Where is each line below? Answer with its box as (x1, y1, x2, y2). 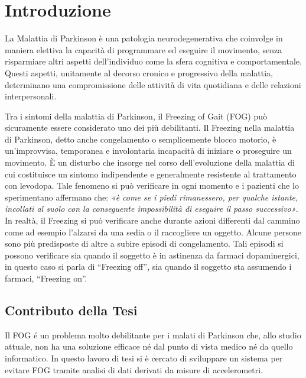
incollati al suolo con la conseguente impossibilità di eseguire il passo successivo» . (5, 202, 298, 215)
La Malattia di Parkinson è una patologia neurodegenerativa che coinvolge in (5, 32, 283, 44)
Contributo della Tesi (5, 301, 138, 319)
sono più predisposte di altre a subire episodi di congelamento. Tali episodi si (5, 237, 284, 250)
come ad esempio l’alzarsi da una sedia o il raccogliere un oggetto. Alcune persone (5, 225, 302, 238)
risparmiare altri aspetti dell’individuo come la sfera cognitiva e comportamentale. (5, 55, 302, 67)
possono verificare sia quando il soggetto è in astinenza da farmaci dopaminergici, (5, 248, 300, 261)
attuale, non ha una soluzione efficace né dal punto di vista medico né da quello (5, 340, 293, 353)
